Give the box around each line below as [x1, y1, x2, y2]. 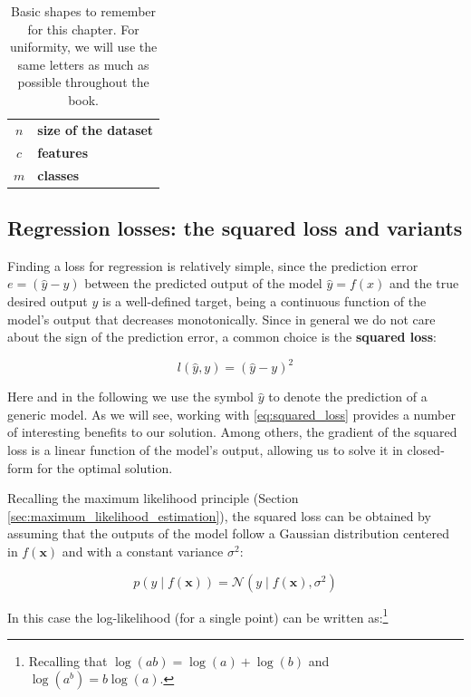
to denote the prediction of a [268, 387, 428, 406]
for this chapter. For [27, 19, 139, 38]
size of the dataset [37, 120, 154, 139]
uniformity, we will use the [9, 37, 158, 56]
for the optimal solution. [37, 458, 173, 477]
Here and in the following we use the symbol [7, 387, 255, 406]
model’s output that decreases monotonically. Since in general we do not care [7, 309, 436, 328]
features [37, 142, 88, 161]
